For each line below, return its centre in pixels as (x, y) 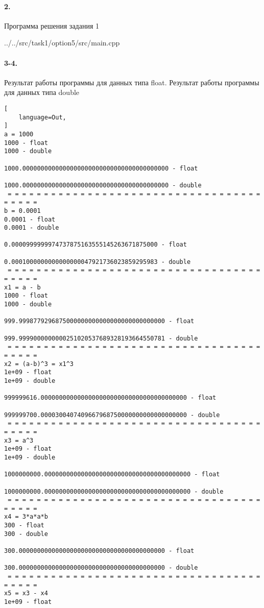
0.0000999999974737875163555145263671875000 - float (95, 245)
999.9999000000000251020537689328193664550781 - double (101, 338)
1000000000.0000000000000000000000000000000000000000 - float (112, 475)
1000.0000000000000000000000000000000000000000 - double (103, 185)
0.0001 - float (30, 219)
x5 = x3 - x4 (26, 593)
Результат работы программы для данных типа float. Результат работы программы (132, 82)
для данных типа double (42, 92)
